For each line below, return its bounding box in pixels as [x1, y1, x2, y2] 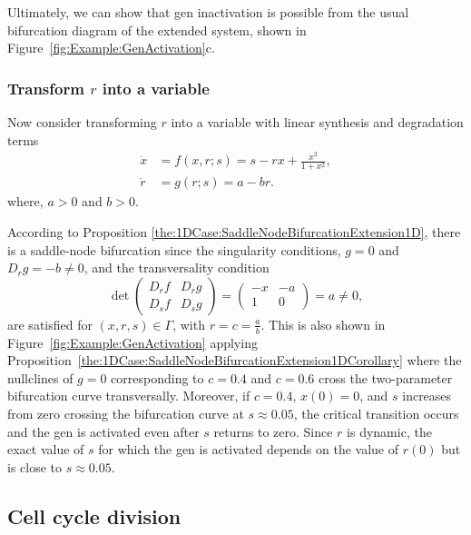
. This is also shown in [260, 314, 386, 333]
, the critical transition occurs [293, 404, 459, 423]
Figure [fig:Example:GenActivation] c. [7, 38, 215, 57]
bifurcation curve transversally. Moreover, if [7, 386, 250, 405]
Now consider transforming [7, 113, 157, 131]
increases [402, 386, 452, 405]
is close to [7, 457, 63, 476]
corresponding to [111, 368, 204, 387]
